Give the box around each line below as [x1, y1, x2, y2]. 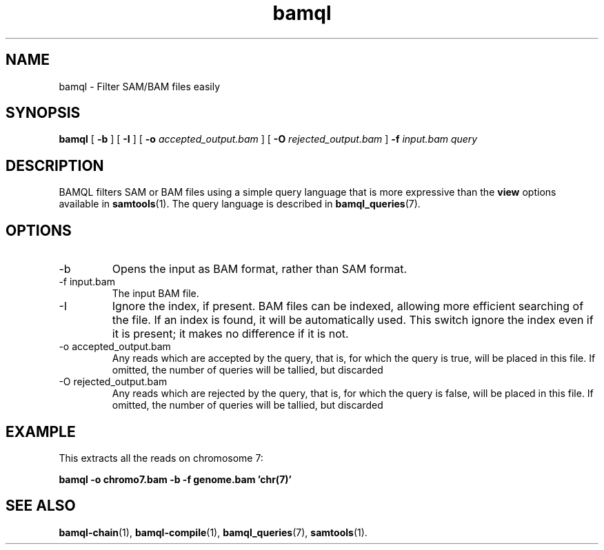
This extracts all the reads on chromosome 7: [59, 451, 263, 464]
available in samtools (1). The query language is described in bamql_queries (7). [59, 198, 421, 210]
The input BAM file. [112, 287, 199, 300]
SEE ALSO [6, 497, 76, 515]
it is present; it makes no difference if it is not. [112, 327, 349, 341]
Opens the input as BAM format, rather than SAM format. [112, 262, 407, 276]
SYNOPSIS [6, 104, 81, 122]
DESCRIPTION [6, 156, 104, 174]
